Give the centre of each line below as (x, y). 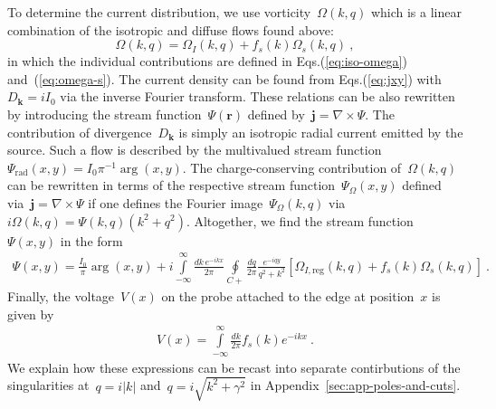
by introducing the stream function (105, 114)
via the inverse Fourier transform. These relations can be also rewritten (258, 96)
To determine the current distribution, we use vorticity (159, 12)
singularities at (48, 385)
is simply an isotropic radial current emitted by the (321, 132)
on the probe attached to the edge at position (288, 296)
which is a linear (416, 12)
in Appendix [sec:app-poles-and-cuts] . (355, 385)
